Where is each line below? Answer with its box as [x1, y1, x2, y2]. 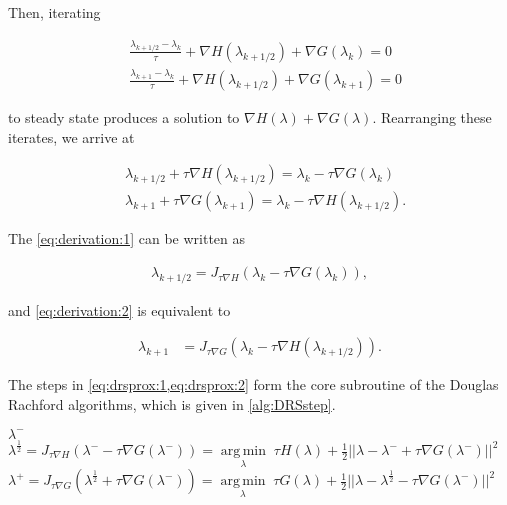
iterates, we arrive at [8, 126, 135, 147]
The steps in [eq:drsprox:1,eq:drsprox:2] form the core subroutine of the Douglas [8, 374, 499, 395]
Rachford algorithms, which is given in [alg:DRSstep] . [8, 394, 336, 415]
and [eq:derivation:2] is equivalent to [8, 299, 231, 320]
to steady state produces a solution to [8, 107, 240, 128]
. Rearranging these [372, 107, 492, 128]
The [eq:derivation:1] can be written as [8, 228, 246, 249]
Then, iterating [8, 2, 101, 22]
